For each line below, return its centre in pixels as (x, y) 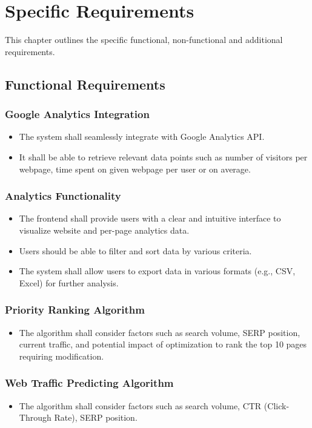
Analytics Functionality (63, 196)
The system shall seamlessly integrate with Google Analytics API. (142, 137)
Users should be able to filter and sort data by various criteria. (135, 250)
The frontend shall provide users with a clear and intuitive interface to (150, 218)
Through (35, 417)
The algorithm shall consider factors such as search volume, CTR (140, 405)
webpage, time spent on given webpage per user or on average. (135, 169)
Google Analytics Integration (77, 114)
